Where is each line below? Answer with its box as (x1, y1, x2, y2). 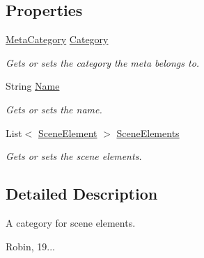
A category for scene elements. (6, 215, 136, 229)
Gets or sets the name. (6, 102, 102, 116)
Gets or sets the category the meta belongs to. (6, 55, 200, 70)
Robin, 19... (6, 239, 55, 253)
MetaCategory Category (6, 32, 109, 47)
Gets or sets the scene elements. (6, 149, 142, 163)
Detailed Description (6, 183, 158, 204)
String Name (6, 79, 60, 93)
